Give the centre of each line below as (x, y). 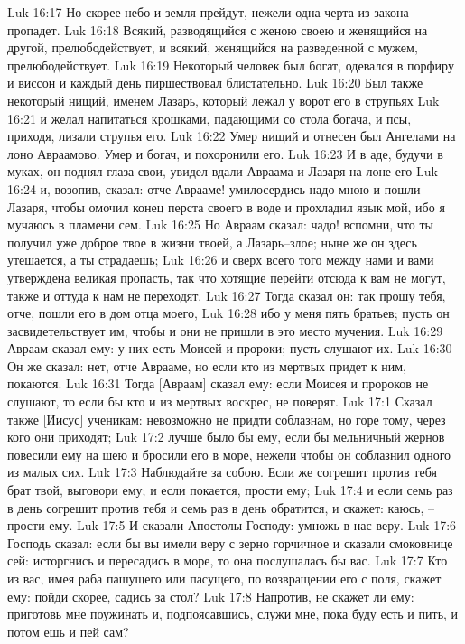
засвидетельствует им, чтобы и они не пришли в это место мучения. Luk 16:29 (225, 330)
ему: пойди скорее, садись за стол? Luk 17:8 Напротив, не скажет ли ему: (211, 596)
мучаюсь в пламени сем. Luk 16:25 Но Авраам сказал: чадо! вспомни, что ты (220, 224)
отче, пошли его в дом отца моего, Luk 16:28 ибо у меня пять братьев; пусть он (228, 313)
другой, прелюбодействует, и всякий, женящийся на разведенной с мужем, (213, 47)
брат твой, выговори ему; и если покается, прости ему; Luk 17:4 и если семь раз (230, 490)
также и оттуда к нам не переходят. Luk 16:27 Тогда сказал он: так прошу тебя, (227, 295)
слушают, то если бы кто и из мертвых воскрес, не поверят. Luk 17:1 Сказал (220, 401)
